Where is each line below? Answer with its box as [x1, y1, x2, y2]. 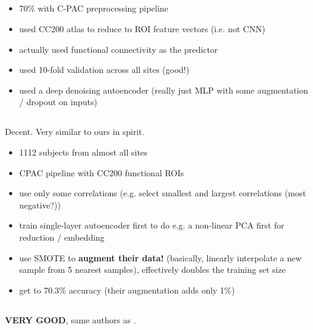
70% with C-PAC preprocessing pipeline [19, 2, 168, 15]
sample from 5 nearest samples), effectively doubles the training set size [19, 263, 286, 276]
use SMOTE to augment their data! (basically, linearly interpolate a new [19, 251, 302, 264]
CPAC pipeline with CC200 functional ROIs [19, 166, 184, 179]
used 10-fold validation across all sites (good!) [19, 63, 190, 76]
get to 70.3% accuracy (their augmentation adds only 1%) [19, 283, 235, 296]
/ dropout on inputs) [19, 95, 97, 108]
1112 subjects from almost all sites [19, 145, 148, 158]
